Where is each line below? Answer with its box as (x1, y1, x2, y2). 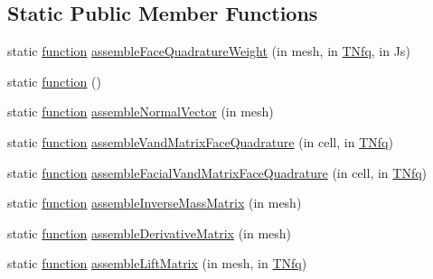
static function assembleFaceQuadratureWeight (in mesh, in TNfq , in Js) (7, 42, 410, 60)
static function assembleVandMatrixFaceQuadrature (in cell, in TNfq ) (7, 132, 393, 151)
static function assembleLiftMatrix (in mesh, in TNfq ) (7, 254, 307, 273)
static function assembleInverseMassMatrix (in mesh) (7, 193, 302, 212)
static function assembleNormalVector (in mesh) (7, 102, 274, 121)
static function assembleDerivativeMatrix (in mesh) (7, 223, 292, 242)
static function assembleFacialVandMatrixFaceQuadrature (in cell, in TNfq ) (7, 163, 428, 181)
